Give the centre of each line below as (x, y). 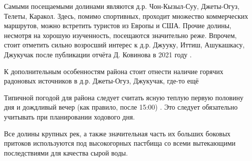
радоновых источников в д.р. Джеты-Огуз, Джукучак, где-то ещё (101, 81)
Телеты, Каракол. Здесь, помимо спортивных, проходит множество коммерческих (126, 16)
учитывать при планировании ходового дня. (70, 116)
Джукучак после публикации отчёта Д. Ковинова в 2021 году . (98, 54)
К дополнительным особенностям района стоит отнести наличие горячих (114, 71)
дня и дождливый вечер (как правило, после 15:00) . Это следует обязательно (121, 107)
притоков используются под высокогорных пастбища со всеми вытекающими (120, 143)
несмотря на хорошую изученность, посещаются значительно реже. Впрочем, (120, 35)
